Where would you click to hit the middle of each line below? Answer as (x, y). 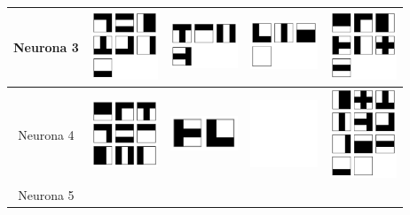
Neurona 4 (46, 135)
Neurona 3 (46, 46)
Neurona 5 (46, 195)
